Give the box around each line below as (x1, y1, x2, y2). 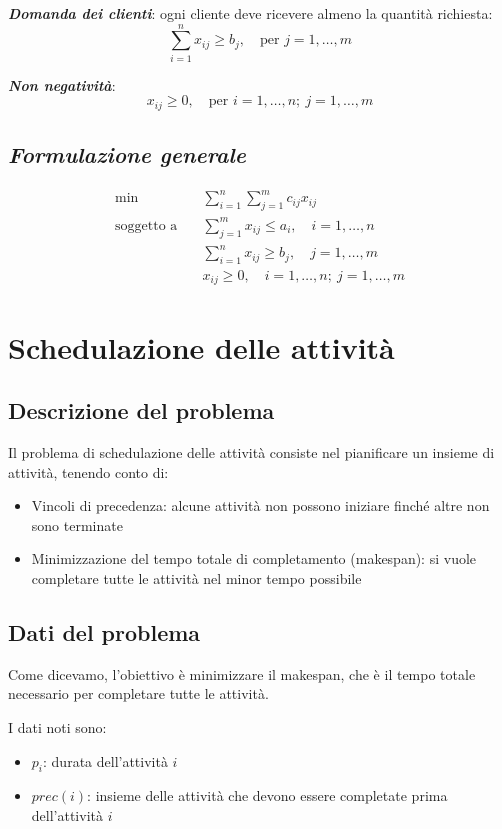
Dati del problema (8, 616, 201, 647)
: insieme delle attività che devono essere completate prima (87, 785, 448, 806)
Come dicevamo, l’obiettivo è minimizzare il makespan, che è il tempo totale (8, 663, 476, 684)
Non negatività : (8, 74, 116, 95)
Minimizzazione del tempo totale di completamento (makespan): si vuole (31, 548, 477, 569)
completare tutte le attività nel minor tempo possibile (31, 567, 362, 588)
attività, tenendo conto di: (8, 461, 169, 482)
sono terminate (31, 514, 123, 535)
